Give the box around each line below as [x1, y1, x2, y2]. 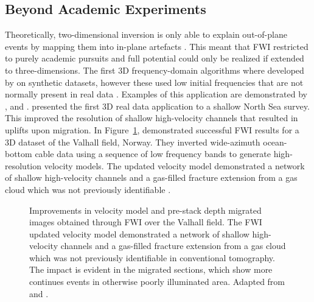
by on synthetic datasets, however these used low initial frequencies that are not [5, 75, 304, 88]
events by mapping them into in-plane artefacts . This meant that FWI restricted [5, 40, 309, 52]
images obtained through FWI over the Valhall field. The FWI [29, 216, 262, 228]
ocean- [263, 135, 287, 148]
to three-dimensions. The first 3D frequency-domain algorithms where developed [5, 63, 304, 76]
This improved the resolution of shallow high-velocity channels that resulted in [5, 111, 298, 124]
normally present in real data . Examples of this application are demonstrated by [5, 88, 307, 100]
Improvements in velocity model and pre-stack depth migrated [29, 203, 262, 216]
